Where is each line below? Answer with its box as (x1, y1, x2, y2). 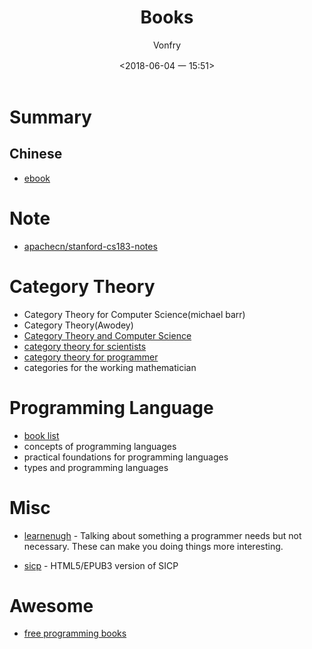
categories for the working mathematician (23, 361, 197, 373)
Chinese (9, 146, 63, 163)
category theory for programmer (23, 351, 159, 363)
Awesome (9, 594, 94, 617)
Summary (9, 106, 92, 128)
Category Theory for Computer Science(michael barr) (23, 308, 246, 320)
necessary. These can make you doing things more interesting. (23, 540, 284, 552)
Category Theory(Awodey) (23, 319, 134, 331)
